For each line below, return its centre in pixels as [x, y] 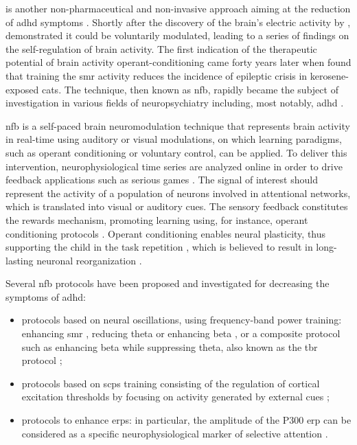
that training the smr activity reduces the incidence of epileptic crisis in [157, 75]
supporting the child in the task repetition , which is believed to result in [159, 247]
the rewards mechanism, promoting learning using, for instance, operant [157, 219]
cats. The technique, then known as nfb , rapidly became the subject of [190, 89]
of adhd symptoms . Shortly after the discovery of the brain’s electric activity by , [178, 22]
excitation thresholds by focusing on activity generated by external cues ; [175, 397]
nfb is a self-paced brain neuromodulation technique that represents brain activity [178, 125]
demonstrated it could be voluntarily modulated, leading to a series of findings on [177, 35]
